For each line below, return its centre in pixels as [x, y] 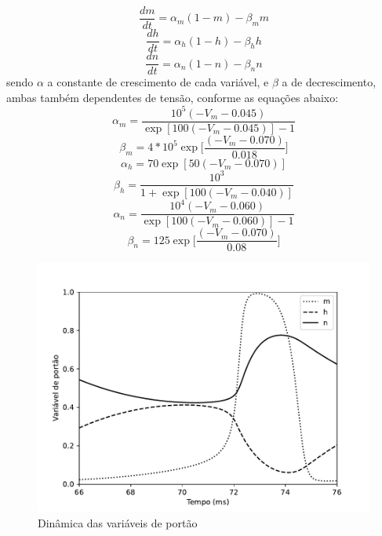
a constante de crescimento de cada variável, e [158, 82]
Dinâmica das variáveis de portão [118, 522]
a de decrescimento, [329, 82]
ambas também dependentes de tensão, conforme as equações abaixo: [173, 97]
